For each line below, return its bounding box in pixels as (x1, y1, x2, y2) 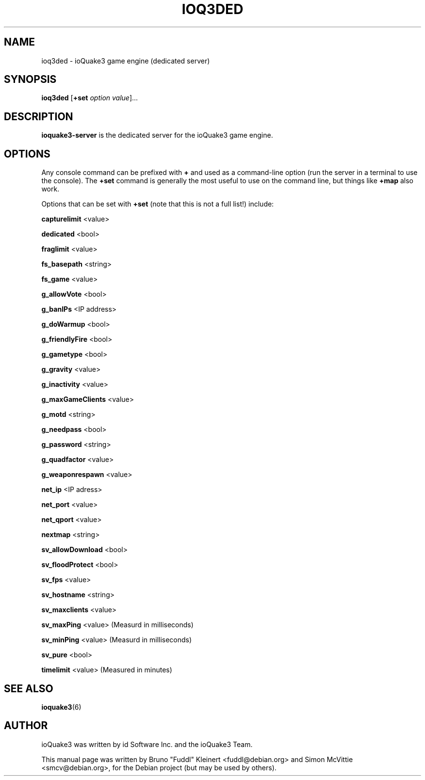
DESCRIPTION (4, 110, 73, 123)
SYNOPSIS (4, 73, 57, 86)
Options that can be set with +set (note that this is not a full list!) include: (41, 200, 274, 208)
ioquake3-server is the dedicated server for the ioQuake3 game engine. (41, 131, 273, 140)
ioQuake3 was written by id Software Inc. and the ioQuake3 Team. (41, 740, 253, 748)
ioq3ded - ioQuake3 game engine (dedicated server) (41, 56, 210, 65)
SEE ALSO (4, 682, 53, 695)
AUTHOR (4, 719, 48, 732)
